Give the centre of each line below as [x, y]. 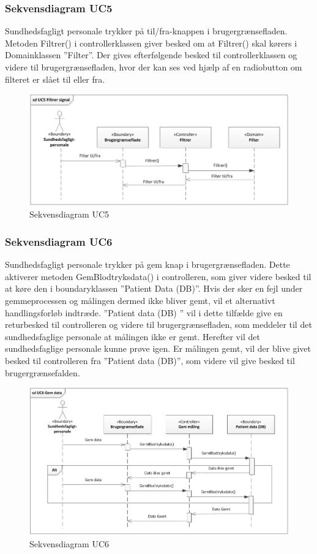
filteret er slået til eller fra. [55, 79]
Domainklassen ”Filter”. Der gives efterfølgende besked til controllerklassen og [151, 55]
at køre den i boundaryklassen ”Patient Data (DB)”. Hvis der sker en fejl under [154, 288]
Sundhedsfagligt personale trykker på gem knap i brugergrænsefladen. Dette [147, 264]
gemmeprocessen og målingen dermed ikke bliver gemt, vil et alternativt [140, 300]
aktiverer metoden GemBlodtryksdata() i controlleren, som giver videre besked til [158, 276]
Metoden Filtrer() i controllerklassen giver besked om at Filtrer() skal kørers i [151, 43]
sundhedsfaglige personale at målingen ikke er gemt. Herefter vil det [132, 336]
